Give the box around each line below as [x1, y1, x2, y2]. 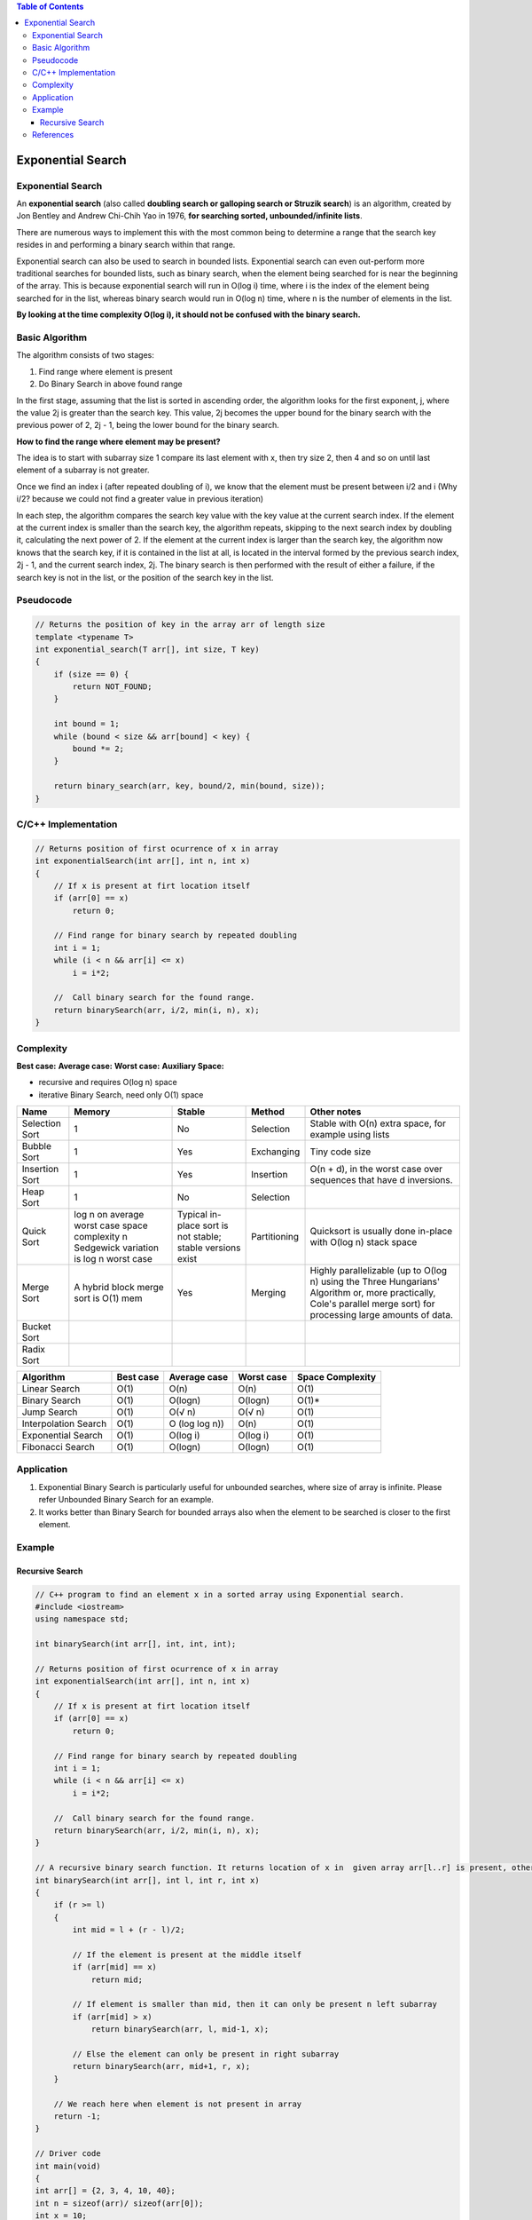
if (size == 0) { [53, 669, 129, 679]
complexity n [74, 1231, 128, 1243]
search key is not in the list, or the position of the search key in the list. [16, 572, 274, 583]
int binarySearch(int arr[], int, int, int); [35, 1639, 237, 1649]
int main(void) [35, 2161, 101, 2171]
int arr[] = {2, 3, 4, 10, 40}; [35, 2185, 176, 2196]
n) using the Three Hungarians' [309, 1275, 441, 1288]
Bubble [21, 1140, 52, 1153]
